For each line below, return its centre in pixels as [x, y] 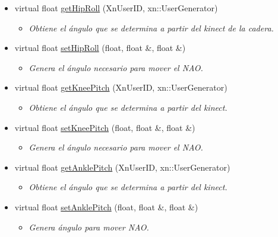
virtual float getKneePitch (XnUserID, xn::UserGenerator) [121, 87]
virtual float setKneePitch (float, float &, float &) [105, 127]
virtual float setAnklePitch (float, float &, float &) [106, 206]
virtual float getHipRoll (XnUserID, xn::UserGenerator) [116, 8]
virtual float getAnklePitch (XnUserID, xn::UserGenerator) [122, 167]
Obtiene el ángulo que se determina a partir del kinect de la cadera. [151, 28]
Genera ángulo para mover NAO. [89, 227]
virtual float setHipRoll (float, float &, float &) [100, 48]
